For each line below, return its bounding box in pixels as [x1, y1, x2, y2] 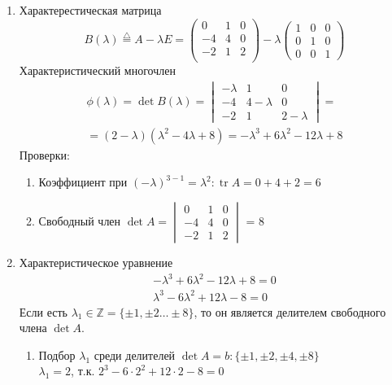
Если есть [19, 303, 68, 320]
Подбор [38, 346, 76, 363]
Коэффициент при [38, 173, 128, 190]
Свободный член [38, 212, 121, 229]
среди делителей [94, 346, 176, 363]
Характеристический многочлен [19, 61, 176, 78]
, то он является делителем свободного [194, 303, 386, 320]
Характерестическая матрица [19, 2, 162, 18]
